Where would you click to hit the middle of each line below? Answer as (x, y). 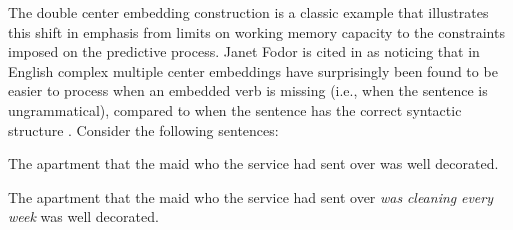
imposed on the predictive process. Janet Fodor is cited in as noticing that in (244, 51)
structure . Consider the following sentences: (143, 129)
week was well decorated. (83, 216)
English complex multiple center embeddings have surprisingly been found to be (253, 70)
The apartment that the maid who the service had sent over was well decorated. (253, 163)
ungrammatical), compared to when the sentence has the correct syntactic (235, 109)
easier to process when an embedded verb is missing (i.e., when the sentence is (248, 90)
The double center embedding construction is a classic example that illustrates (248, 12)
